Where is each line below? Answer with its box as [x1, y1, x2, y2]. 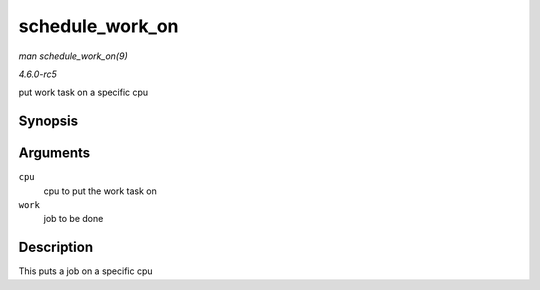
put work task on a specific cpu [18, 86, 149, 99]
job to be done [43, 213, 104, 225]
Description [18, 239, 94, 256]
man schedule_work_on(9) [18, 50, 129, 62]
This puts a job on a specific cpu [18, 265, 154, 277]
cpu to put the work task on [43, 185, 157, 197]
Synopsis [18, 113, 79, 130]
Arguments [18, 145, 91, 162]
